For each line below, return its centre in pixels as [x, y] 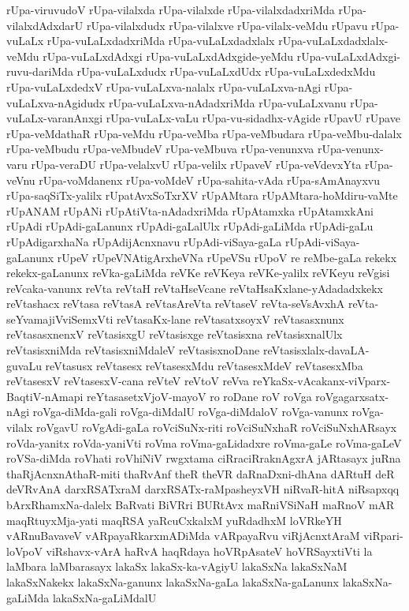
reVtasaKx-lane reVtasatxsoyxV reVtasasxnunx [231, 319]
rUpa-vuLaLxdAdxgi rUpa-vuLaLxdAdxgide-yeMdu [168, 56]
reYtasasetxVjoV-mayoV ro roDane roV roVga [199, 396]
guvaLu [24, 365]
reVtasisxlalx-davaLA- [316, 350]
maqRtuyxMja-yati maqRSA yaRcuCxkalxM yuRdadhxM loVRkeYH [174, 520]
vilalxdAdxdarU [45, 25]
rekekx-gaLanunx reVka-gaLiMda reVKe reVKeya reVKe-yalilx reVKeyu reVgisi [198, 273]
